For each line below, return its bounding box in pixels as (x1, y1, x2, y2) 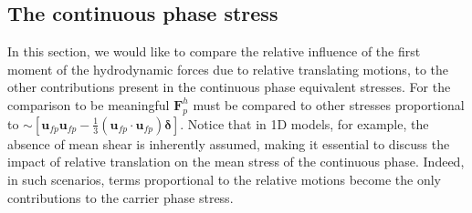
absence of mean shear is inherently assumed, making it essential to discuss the (7, 134, 450, 153)
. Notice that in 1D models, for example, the (180, 114, 429, 133)
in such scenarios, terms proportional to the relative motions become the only (7, 169, 442, 188)
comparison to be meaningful (7, 95, 170, 114)
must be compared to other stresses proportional (193, 95, 465, 114)
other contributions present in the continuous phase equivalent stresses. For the (7, 77, 451, 96)
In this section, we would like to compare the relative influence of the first (7, 42, 421, 61)
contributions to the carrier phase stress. (7, 188, 234, 207)
